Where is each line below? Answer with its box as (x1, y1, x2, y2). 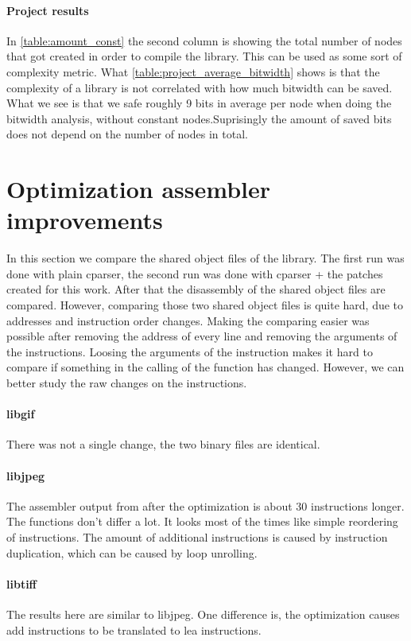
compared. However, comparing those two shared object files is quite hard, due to (6, 297, 404, 313)
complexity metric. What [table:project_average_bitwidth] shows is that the (6, 63, 380, 80)
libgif (6, 406, 35, 422)
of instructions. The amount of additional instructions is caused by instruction (6, 528, 388, 545)
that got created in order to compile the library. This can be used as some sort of (6, 48, 402, 64)
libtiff (6, 575, 37, 592)
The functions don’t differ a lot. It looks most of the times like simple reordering (6, 513, 398, 530)
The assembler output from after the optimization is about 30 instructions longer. (6, 497, 405, 514)
